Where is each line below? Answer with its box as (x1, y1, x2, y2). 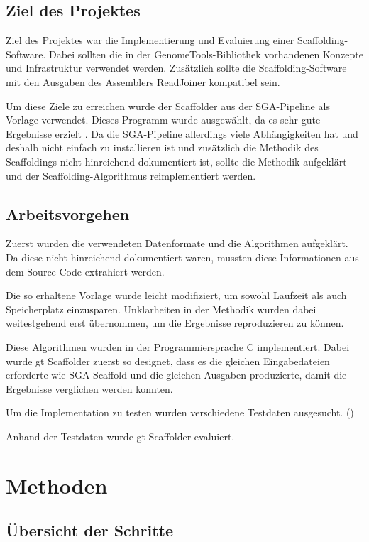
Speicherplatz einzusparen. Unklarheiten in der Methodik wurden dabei (6, 301, 316, 316)
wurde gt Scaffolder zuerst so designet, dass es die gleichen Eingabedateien (6, 353, 330, 368)
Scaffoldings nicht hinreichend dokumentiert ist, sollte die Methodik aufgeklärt (6, 153, 347, 168)
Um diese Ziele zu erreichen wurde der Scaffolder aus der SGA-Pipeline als (6, 98, 330, 113)
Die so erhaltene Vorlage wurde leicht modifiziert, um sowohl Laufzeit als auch (6, 288, 347, 303)
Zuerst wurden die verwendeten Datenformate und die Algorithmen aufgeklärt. (6, 236, 348, 251)
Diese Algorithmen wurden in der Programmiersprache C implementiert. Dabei (6, 339, 350, 354)
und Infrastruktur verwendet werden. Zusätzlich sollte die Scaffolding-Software (6, 60, 347, 75)
